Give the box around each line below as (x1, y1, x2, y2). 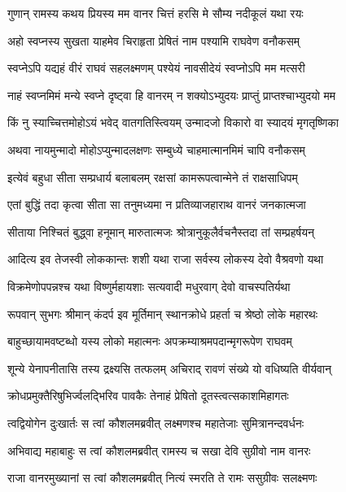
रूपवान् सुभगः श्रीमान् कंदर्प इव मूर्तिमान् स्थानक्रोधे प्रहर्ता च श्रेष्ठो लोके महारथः (7, 305, 318, 322)
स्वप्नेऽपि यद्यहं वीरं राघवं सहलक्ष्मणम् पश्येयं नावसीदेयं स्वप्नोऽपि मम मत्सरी (7, 59, 305, 76)
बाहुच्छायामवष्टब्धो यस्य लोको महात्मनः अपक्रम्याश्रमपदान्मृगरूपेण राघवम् (7, 333, 292, 350)
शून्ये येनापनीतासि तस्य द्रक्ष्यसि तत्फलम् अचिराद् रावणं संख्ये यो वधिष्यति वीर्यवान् (7, 359, 331, 377)
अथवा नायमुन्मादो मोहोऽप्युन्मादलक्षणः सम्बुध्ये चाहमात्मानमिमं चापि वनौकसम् (7, 141, 305, 158)
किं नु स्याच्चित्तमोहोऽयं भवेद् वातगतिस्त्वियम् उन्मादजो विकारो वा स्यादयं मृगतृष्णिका (7, 114, 339, 131)
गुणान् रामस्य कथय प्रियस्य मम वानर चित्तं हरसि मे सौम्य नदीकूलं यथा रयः (7, 5, 304, 21)
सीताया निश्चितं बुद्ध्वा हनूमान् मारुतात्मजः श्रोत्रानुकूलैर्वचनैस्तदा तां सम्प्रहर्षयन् (7, 223, 314, 240)
